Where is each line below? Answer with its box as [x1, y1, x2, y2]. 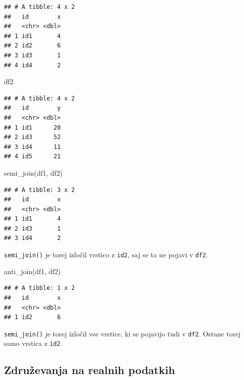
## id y [4, 104, 61, 112]
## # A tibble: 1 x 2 [4, 285, 75, 292]
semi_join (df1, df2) [4, 167, 63, 178]
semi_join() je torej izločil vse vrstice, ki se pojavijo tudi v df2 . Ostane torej [4, 328, 241, 338]
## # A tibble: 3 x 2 [4, 186, 75, 193]
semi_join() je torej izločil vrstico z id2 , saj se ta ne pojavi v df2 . [4, 249, 208, 260]
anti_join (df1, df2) [4, 266, 61, 276]
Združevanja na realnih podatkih [4, 362, 175, 378]
